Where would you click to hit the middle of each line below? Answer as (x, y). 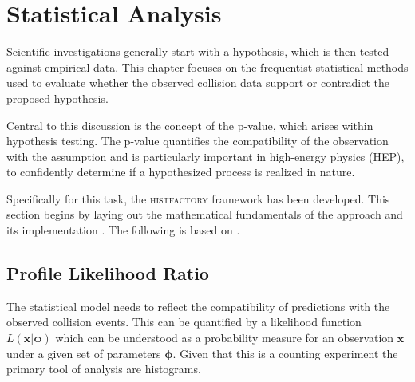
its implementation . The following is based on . (123, 230)
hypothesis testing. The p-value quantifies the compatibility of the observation (198, 141)
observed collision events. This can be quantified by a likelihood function (184, 322)
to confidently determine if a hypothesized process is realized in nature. (181, 172)
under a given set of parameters (84, 353)
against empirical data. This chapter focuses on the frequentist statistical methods (207, 67)
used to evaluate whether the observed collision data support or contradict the (198, 83)
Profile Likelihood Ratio (108, 273)
